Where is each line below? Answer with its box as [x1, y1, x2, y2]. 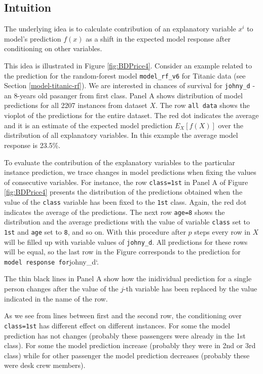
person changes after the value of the [4, 283, 119, 294]
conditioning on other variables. [4, 43, 102, 54]
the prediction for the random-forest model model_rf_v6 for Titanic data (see [4, 70, 246, 81]
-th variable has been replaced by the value [123, 283, 257, 294]
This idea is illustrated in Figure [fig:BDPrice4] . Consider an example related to [4, 60, 252, 70]
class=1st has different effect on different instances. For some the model [4, 320, 231, 330]
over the [218, 120, 243, 130]
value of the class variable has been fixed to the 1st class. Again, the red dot [4, 196, 247, 207]
